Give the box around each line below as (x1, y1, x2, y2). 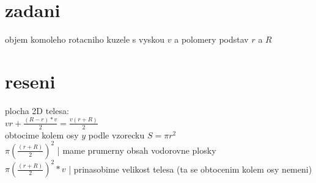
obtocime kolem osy (5, 128, 79, 141)
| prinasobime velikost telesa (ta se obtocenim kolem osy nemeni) (68, 162, 312, 175)
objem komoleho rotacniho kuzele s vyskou (5, 33, 165, 46)
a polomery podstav (174, 33, 249, 46)
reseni (5, 68, 56, 93)
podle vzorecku (88, 128, 145, 141)
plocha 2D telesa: (5, 104, 69, 117)
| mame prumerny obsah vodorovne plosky (57, 143, 216, 156)
